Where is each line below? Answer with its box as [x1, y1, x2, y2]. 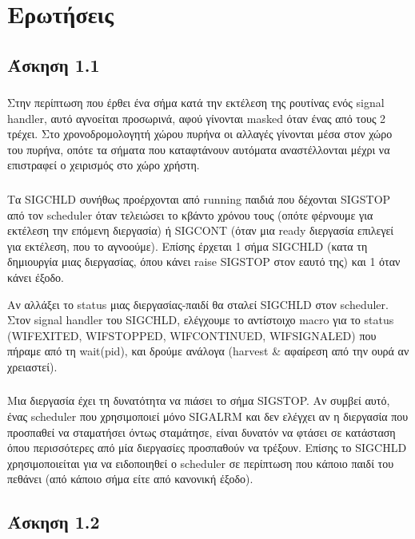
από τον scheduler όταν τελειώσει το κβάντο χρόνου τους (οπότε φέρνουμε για [7, 206, 373, 223]
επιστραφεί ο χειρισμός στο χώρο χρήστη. [7, 157, 200, 173]
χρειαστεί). [7, 358, 58, 375]
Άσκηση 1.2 [7, 509, 100, 534]
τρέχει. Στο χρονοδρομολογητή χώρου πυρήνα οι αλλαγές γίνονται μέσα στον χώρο [7, 125, 393, 142]
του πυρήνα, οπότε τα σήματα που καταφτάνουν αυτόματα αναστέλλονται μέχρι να [7, 141, 390, 157]
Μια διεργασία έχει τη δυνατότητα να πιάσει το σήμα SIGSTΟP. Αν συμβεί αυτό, [7, 392, 390, 409]
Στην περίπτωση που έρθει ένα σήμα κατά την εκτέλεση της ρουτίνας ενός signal [7, 94, 385, 111]
